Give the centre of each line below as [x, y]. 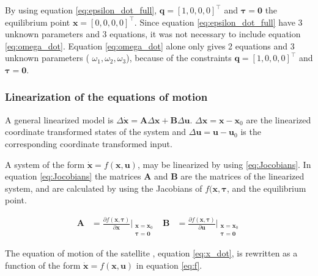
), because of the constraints [179, 58]
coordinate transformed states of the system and [96, 132]
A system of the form [45, 164]
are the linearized [279, 119]
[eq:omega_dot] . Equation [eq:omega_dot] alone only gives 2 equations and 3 [150, 45]
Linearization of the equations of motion [106, 97]
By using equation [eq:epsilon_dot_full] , [81, 10]
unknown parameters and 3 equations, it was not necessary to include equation [153, 34]
